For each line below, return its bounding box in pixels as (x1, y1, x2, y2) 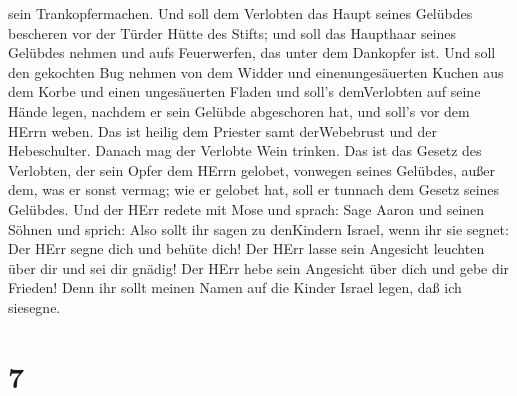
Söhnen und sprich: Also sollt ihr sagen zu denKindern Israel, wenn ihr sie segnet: (8, 218, 509, 239)
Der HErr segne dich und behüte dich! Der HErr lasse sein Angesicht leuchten (8, 238, 485, 259)
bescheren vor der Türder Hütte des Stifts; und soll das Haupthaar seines (8, 22, 457, 43)
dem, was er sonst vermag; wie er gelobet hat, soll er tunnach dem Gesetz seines (8, 179, 500, 200)
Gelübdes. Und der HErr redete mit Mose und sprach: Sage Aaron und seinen (8, 198, 485, 219)
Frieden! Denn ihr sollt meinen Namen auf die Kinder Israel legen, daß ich (8, 277, 462, 298)
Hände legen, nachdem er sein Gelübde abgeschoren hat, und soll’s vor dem (8, 100, 470, 121)
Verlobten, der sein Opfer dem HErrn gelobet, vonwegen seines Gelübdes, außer (8, 159, 495, 180)
